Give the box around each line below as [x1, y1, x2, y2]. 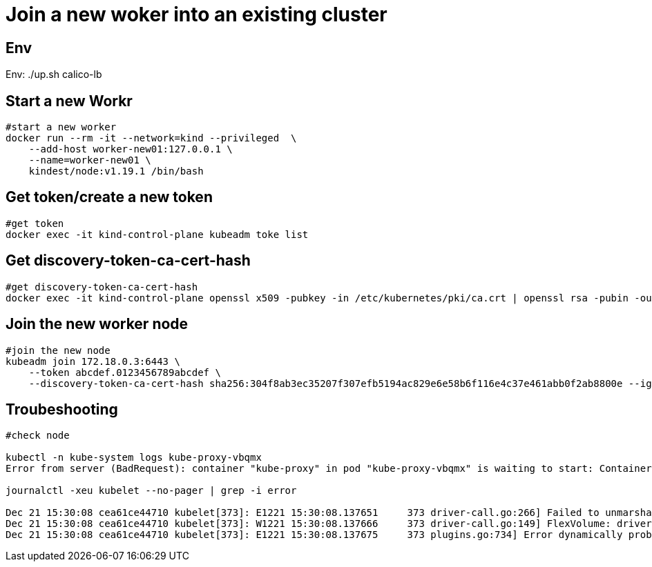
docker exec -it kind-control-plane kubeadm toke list [6, 228, 309, 240]
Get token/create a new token [6, 188, 213, 206]
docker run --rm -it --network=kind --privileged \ [6, 132, 297, 144]
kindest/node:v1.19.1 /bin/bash [28, 166, 204, 177]
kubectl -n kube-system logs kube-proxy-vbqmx [6, 452, 262, 464]
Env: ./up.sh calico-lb [6, 68, 102, 81]
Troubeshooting [6, 400, 118, 418]
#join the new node [6, 344, 111, 356]
